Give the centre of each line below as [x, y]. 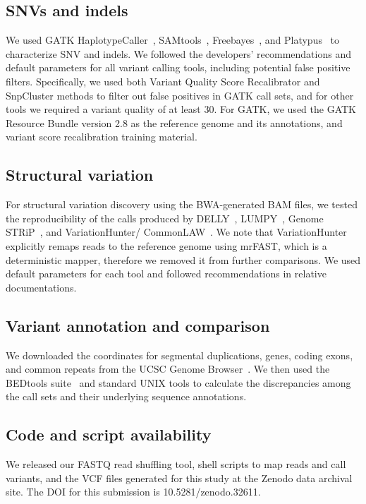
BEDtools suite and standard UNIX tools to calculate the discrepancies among [178, 382]
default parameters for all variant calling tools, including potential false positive [178, 67]
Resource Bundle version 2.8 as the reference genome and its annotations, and [174, 122]
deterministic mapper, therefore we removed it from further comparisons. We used [183, 259]
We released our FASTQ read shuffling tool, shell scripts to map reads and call [176, 464]
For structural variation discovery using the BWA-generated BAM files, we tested [182, 204]
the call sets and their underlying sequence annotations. [126, 396]
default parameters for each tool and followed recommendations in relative [166, 274]
